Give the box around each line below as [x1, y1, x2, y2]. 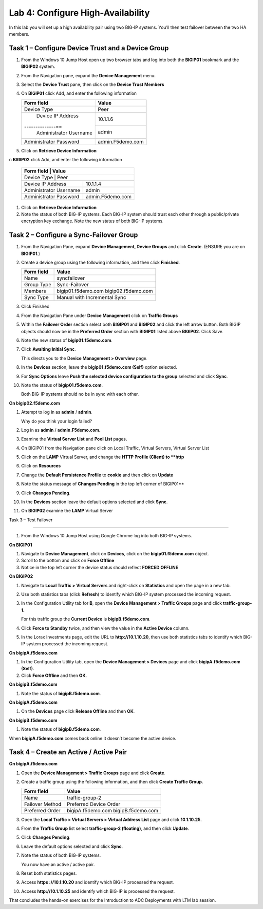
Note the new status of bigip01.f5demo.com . [21, 338, 113, 343]
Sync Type [24, 294, 49, 301]
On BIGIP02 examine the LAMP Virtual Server [21, 508, 113, 514]
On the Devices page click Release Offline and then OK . [21, 708, 135, 714]
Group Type [24, 281, 52, 288]
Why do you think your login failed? [21, 418, 92, 424]
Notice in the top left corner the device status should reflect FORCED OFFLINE [21, 564, 179, 570]
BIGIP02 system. [21, 63, 56, 69]
